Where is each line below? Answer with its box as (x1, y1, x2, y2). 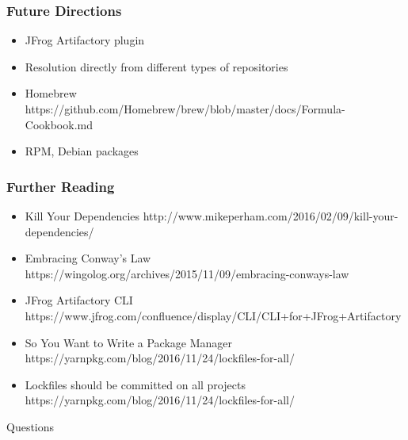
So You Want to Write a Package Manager (25, 334, 233, 350)
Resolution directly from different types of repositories (25, 58, 288, 75)
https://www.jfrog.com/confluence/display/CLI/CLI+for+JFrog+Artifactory (25, 307, 402, 323)
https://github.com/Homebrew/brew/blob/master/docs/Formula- (25, 101, 345, 117)
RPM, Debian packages (25, 143, 139, 159)
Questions (6, 418, 55, 434)
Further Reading (6, 176, 115, 196)
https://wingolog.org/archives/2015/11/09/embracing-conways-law (25, 265, 349, 281)
